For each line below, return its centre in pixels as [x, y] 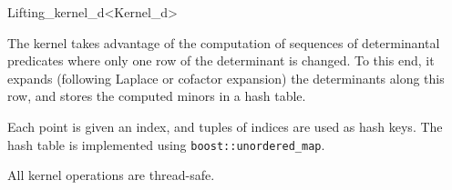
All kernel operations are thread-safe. [111, 175]
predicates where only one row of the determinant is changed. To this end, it [221, 60]
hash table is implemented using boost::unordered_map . [166, 144]
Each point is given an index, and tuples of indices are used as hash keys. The [225, 126]
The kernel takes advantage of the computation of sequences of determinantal [224, 42]
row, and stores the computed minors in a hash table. [157, 96]
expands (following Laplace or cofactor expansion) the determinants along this [226, 78]
